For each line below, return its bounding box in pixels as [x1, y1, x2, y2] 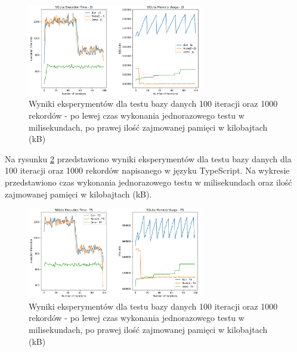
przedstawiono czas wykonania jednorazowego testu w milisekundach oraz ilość [5, 175, 292, 188]
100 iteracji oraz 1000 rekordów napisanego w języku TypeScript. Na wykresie [5, 164, 290, 177]
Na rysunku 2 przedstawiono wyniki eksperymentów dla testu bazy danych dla [5, 152, 292, 165]
